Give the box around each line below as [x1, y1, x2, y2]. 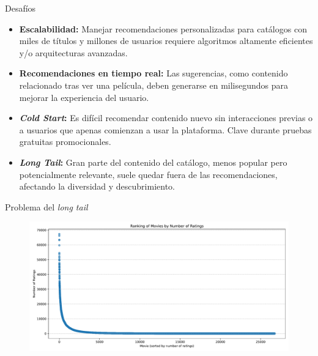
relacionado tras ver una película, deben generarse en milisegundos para [19, 78, 289, 91]
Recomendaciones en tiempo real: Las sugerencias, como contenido [19, 67, 288, 80]
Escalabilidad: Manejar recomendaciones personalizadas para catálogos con [19, 22, 307, 35]
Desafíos [5, 2, 36, 14]
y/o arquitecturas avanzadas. [19, 46, 128, 59]
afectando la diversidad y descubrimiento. [19, 180, 175, 193]
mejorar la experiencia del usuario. [19, 91, 149, 103]
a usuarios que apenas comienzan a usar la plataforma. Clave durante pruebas [19, 123, 312, 136]
